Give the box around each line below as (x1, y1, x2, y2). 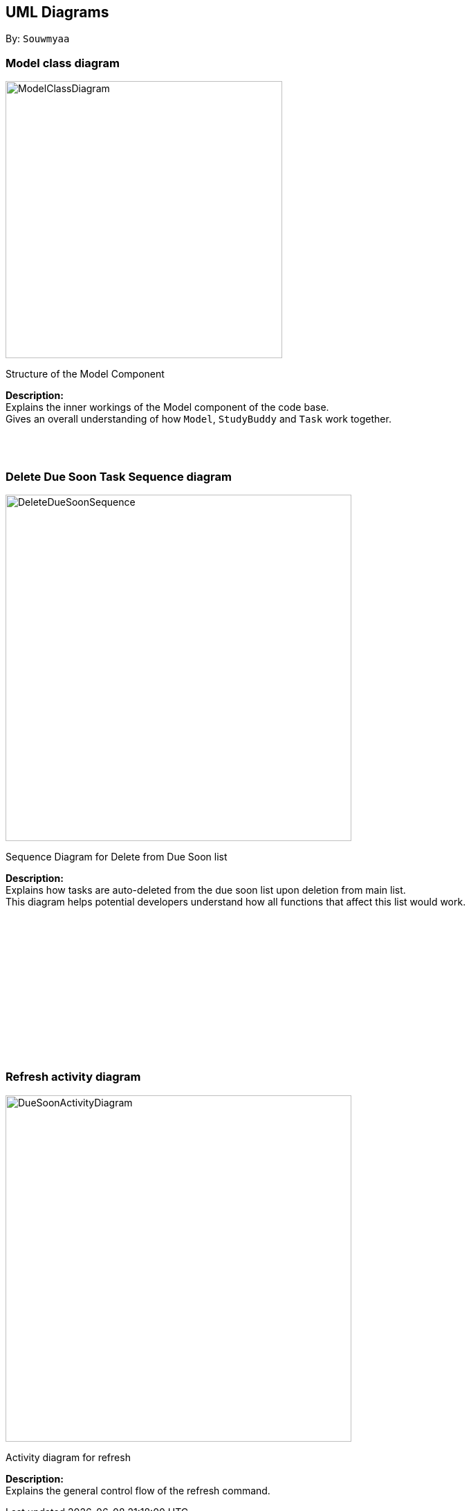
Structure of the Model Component (6, 368, 165, 380)
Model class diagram (6, 55, 120, 70)
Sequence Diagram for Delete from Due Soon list (6, 850, 228, 863)
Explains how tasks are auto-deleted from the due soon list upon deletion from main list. (6, 883, 406, 896)
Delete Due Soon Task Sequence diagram (6, 469, 232, 484)
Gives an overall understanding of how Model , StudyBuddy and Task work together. (6, 413, 391, 425)
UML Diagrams (6, 3, 109, 21)
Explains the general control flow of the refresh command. (6, 1484, 270, 1496)
